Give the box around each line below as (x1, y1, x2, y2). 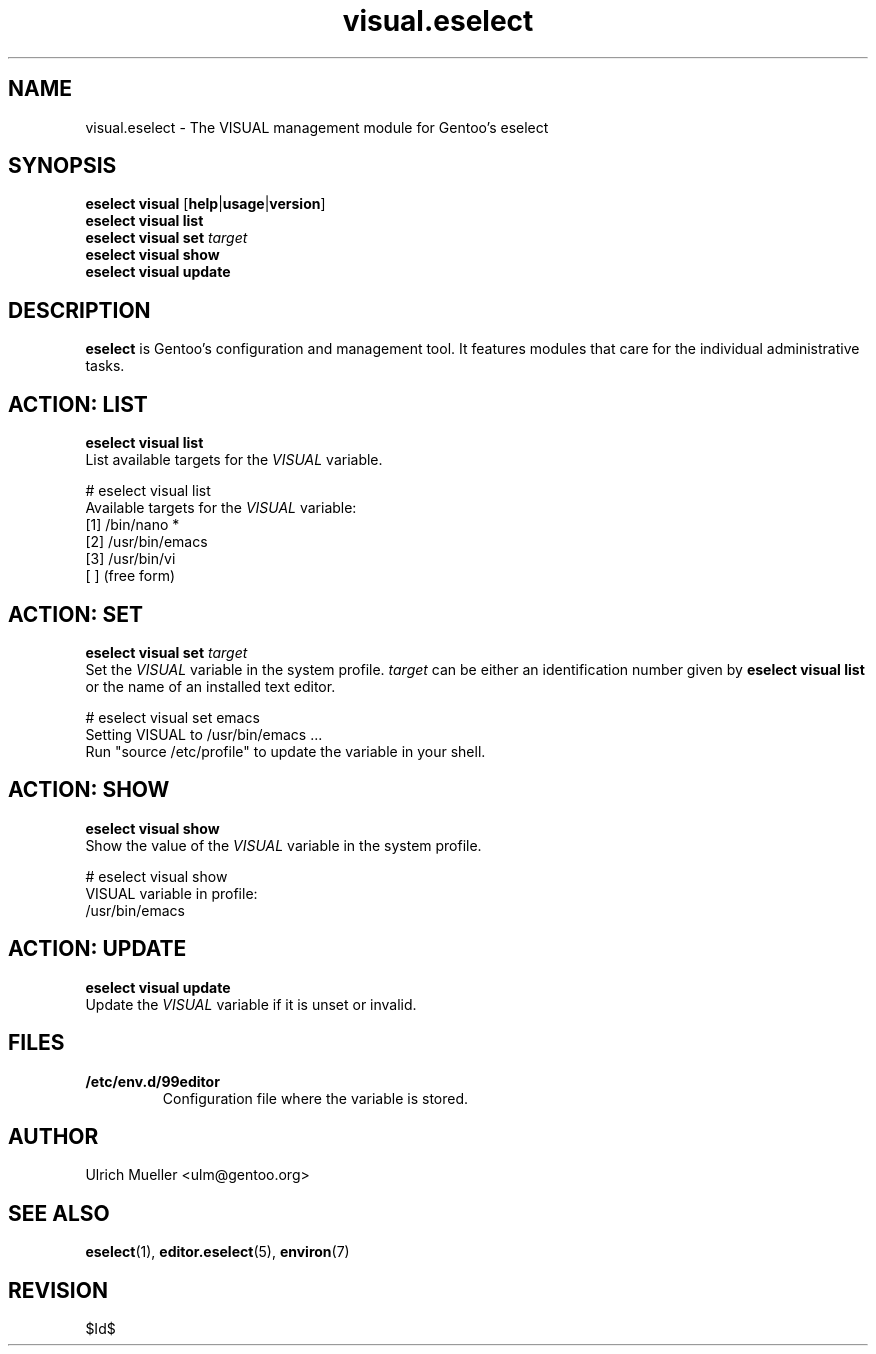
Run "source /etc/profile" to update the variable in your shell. (85, 742, 486, 760)
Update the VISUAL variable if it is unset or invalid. (85, 995, 417, 1013)
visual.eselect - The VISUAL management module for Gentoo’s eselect (85, 118, 549, 136)
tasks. (85, 357, 125, 375)
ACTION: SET (8, 601, 143, 627)
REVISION (8, 1277, 108, 1303)
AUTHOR (8, 1123, 99, 1149)
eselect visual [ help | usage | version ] (85, 195, 326, 213)
